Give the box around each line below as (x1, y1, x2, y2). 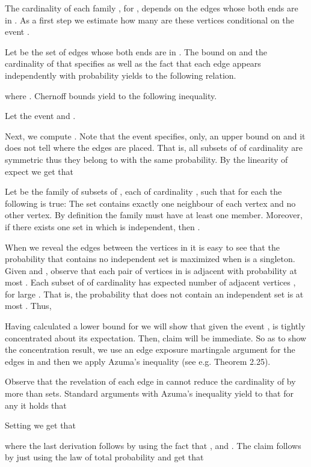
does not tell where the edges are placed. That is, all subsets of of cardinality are (5, 141, 303, 154)
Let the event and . (5, 109, 76, 122)
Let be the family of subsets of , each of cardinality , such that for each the (5, 185, 282, 198)
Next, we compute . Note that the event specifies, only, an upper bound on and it (5, 129, 306, 142)
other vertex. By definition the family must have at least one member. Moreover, (5, 209, 303, 221)
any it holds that (5, 398, 67, 411)
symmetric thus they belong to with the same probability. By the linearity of (5, 153, 288, 165)
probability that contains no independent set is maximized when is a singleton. (5, 252, 295, 265)
